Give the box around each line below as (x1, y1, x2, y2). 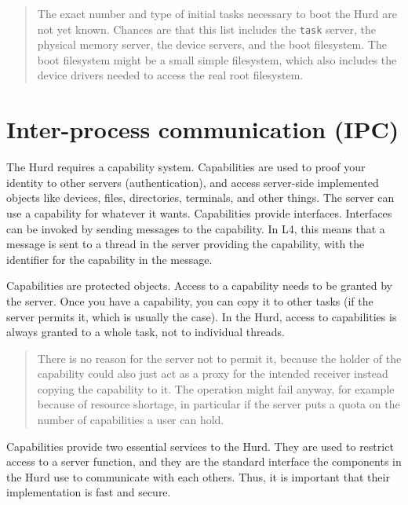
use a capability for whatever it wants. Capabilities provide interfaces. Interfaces (6, 204, 392, 221)
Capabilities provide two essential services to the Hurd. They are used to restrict (6, 437, 394, 454)
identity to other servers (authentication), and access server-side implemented (6, 174, 379, 190)
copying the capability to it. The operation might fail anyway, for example (37, 380, 395, 397)
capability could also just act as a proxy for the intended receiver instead (37, 365, 388, 382)
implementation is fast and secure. (6, 484, 171, 500)
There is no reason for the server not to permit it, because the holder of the (37, 349, 402, 366)
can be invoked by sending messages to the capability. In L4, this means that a (6, 220, 385, 236)
